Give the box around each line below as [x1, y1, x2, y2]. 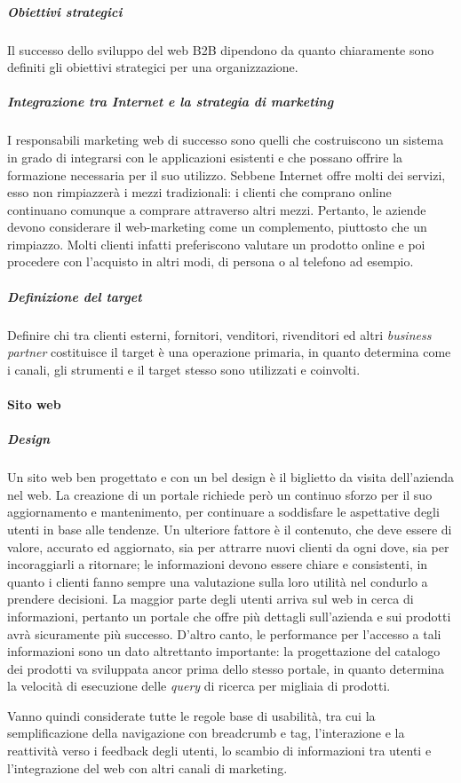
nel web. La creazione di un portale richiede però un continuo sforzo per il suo [7, 485, 433, 503]
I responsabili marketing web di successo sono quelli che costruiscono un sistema [7, 130, 444, 149]
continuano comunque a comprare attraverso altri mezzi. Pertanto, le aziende [7, 200, 426, 218]
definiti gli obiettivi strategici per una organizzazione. [7, 58, 298, 76]
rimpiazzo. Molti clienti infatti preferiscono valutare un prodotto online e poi [7, 234, 425, 253]
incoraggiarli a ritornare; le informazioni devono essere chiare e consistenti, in [7, 555, 428, 573]
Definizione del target [7, 287, 142, 305]
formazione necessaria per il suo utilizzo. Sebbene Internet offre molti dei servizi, [7, 165, 446, 184]
